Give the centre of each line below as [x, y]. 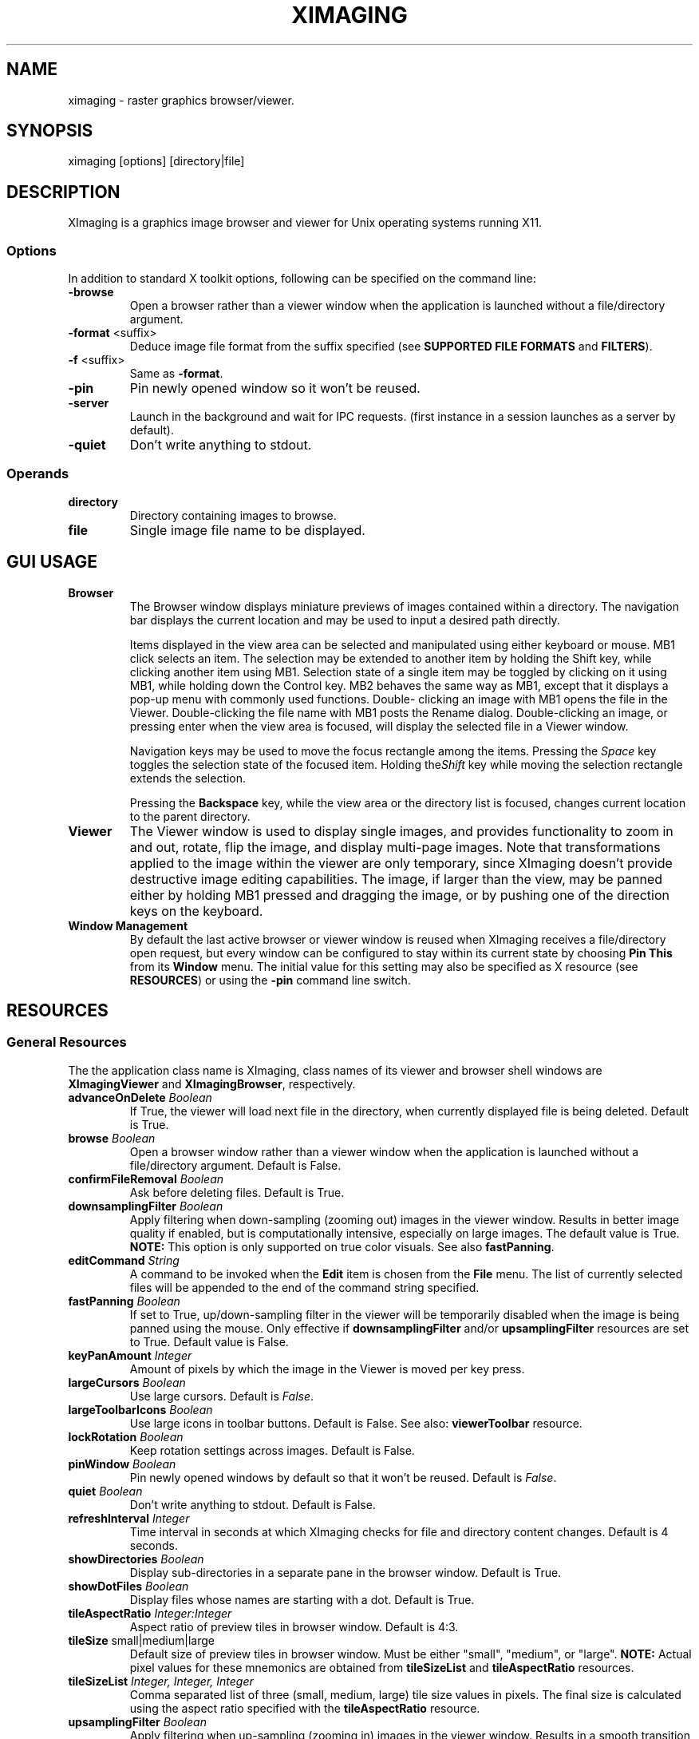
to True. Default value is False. [209, 1341]
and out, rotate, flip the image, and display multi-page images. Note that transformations [395, 847]
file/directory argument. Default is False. [235, 1165]
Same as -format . [176, 374]
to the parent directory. [190, 816]
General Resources [67, 1042]
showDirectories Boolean [136, 1559]
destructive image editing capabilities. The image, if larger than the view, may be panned [396, 879]
